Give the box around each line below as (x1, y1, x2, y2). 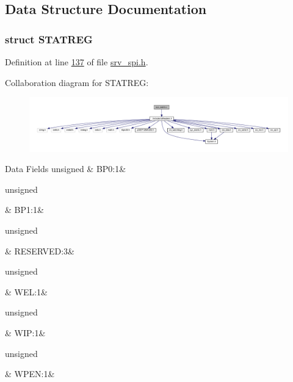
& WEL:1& (5, 285, 48, 298)
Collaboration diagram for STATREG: (5, 76, 149, 88)
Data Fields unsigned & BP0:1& (5, 162, 126, 175)
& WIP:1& (5, 326, 46, 339)
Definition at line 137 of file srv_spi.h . (5, 56, 148, 68)
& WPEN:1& (5, 367, 55, 380)
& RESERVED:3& (5, 244, 74, 257)
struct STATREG (5, 31, 93, 46)
